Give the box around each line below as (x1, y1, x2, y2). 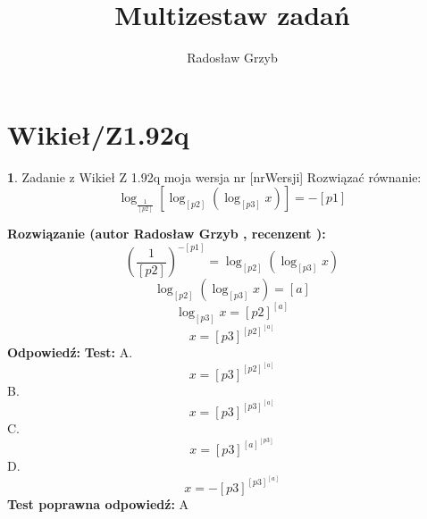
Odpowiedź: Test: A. (7, 343, 133, 362)
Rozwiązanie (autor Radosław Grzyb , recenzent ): (7, 224, 326, 243)
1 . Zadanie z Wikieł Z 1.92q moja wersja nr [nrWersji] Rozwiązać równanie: (7, 167, 422, 186)
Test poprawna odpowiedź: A (7, 494, 189, 513)
